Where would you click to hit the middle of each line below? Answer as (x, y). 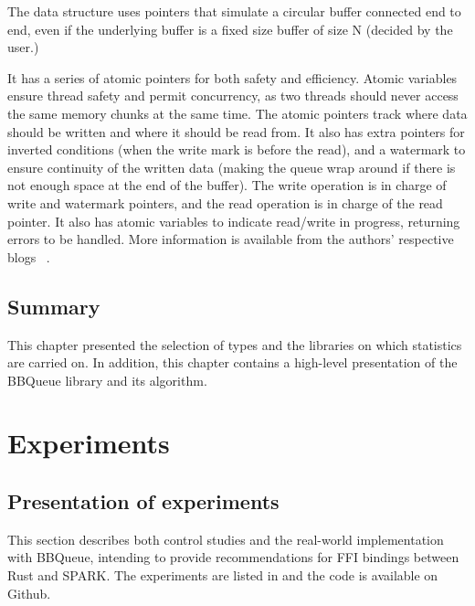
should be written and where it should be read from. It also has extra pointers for (236, 131)
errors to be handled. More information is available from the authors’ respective (231, 239)
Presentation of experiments (143, 501)
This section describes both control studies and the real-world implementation (226, 539)
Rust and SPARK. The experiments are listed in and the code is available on (223, 575)
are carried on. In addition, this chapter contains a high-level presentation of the (232, 362)
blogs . (29, 256)
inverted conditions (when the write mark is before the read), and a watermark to (237, 149)
